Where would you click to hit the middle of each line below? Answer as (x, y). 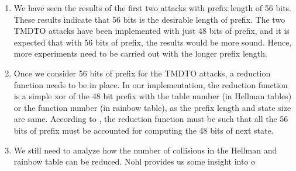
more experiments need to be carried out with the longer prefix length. (140, 53)
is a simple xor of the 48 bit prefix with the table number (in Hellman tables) (153, 96)
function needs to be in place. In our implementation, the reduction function (151, 84)
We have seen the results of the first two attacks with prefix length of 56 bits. (153, 8)
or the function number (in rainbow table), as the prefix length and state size (152, 107)
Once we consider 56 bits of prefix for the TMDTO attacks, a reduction (142, 73)
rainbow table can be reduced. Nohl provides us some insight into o (135, 161)
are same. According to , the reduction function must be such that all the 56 (151, 119)
